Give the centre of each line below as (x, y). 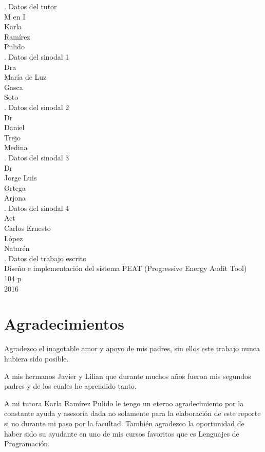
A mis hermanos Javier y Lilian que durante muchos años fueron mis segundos (128, 376)
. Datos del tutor (31, 6)
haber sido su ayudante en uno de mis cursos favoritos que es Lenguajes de (122, 433)
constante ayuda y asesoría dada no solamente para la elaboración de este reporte (132, 413)
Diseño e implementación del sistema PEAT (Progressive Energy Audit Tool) (126, 268)
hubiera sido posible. (36, 358)
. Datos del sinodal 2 (37, 107)
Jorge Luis (21, 178)
